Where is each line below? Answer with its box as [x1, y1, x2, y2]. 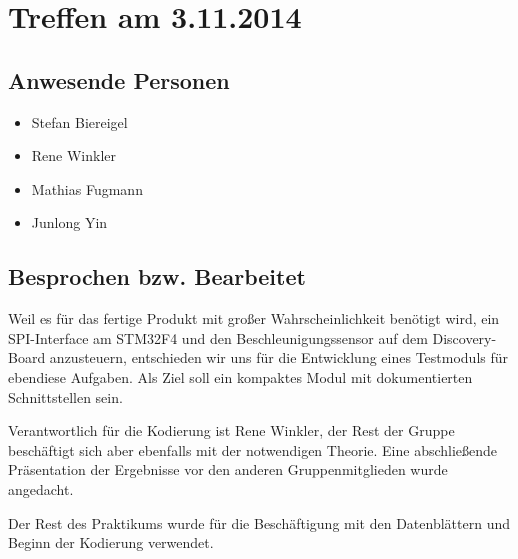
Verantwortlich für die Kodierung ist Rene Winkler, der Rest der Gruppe [8, 420, 455, 441]
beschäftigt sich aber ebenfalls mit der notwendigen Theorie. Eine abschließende [8, 439, 498, 460]
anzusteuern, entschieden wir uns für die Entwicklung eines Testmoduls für [49, 347, 509, 368]
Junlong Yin [31, 212, 108, 233]
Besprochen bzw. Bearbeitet [8, 261, 306, 292]
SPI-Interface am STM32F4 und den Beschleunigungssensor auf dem [8, 327, 428, 348]
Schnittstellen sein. [8, 386, 123, 407]
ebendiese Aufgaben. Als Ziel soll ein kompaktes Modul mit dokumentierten [8, 366, 473, 387]
